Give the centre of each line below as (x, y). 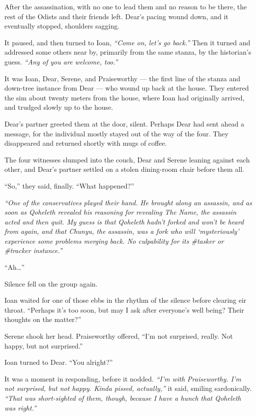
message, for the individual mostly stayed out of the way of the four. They (116, 133)
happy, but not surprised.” (44, 345)
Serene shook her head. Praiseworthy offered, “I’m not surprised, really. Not (119, 336)
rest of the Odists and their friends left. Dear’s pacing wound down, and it (116, 16)
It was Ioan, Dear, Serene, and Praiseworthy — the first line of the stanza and (122, 78)
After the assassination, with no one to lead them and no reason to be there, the (126, 6)
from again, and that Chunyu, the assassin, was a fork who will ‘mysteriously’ (122, 231)
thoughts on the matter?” (43, 319)
